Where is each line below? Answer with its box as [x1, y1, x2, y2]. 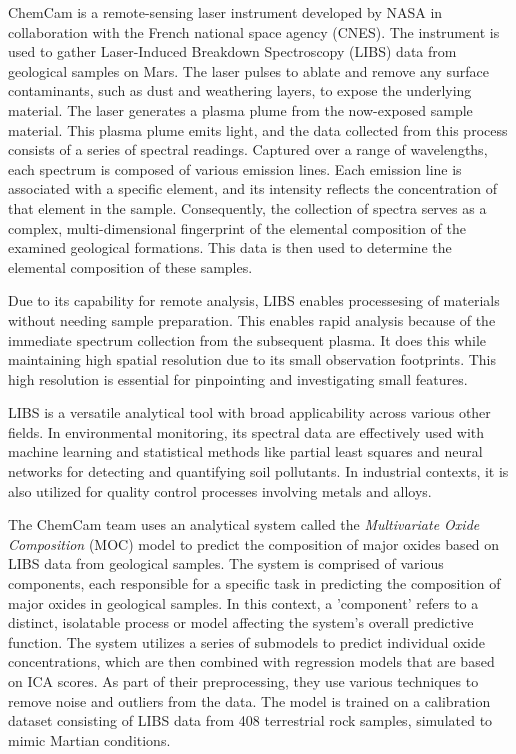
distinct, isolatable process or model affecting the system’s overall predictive [8, 612, 474, 633]
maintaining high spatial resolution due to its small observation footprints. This [8, 349, 496, 370]
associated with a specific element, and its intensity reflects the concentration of [8, 178, 497, 199]
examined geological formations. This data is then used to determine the [8, 237, 452, 258]
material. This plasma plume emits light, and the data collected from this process [8, 119, 508, 140]
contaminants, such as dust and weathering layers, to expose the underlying [8, 80, 472, 101]
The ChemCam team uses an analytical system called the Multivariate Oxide [8, 514, 480, 535]
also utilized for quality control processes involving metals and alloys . [8, 480, 432, 501]
